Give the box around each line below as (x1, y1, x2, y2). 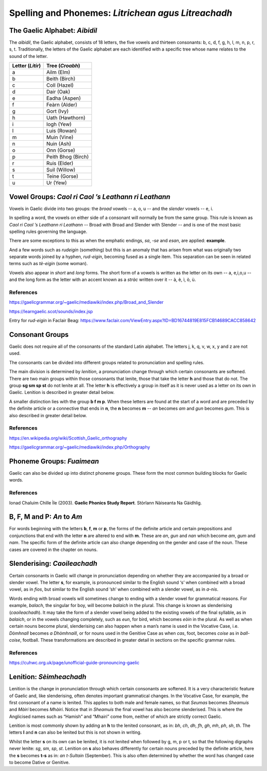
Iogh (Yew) (46, 121, 72, 128)
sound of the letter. (9, 53, 48, 59)
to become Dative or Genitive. (9, 760, 70, 766)
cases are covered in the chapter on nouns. (9, 547, 98, 552)
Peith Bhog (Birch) (46, 154, 89, 161)
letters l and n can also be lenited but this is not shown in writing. (9, 729, 142, 735)
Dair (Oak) (46, 88, 70, 95)
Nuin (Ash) (46, 140, 72, 147)
